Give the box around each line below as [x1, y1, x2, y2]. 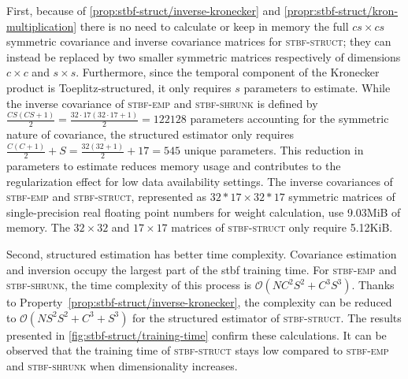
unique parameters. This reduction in [184, 142, 364, 158]
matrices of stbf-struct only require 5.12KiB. [171, 219, 393, 236]
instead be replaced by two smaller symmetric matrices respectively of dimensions [6, 48, 401, 65]
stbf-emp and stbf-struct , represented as [6, 188, 207, 205]
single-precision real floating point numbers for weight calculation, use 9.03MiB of [6, 203, 401, 220]
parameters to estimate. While [243, 79, 391, 95]
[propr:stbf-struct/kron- [284, 2, 399, 18]
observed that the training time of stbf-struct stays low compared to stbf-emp [6, 342, 389, 359]
